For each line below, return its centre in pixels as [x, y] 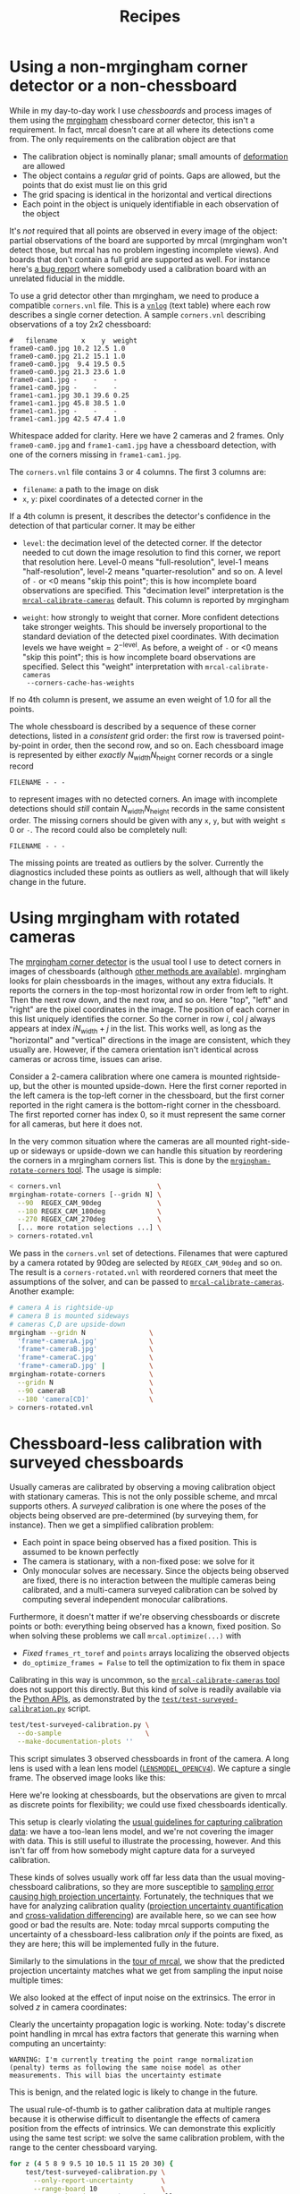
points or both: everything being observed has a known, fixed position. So [145, 1627]
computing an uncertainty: [58, 2043]
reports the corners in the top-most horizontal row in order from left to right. [149, 991]
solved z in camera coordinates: [68, 2007]
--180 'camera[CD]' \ [85, 1399]
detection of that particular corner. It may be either [102, 525]
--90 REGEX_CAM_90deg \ [90, 1203]
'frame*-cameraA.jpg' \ [85, 1341]
